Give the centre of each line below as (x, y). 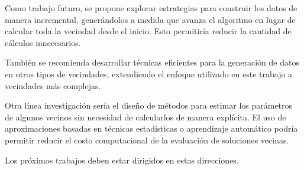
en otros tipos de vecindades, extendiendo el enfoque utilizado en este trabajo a (149, 73)
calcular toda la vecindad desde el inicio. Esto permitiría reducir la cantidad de (148, 31)
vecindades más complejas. (53, 85)
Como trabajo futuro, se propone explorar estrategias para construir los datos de (151, 8)
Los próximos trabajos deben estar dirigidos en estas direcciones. (122, 160)
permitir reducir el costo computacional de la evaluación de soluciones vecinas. (147, 140)
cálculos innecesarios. (43, 42)
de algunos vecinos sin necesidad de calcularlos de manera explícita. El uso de (145, 117)
